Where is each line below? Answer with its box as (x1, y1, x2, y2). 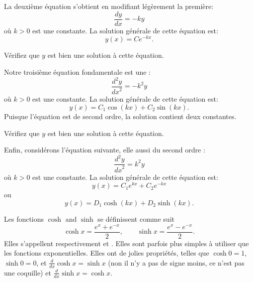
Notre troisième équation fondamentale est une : (4, 66, 151, 77)
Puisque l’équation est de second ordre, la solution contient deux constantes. (4, 111, 237, 122)
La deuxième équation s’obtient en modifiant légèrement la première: (4, 1, 214, 11)
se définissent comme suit (97, 213, 174, 224)
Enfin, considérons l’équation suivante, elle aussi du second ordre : (4, 144, 205, 155)
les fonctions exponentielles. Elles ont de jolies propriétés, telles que (4, 248, 209, 258)
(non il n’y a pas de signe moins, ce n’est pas (108, 257, 245, 268)
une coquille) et (4, 267, 51, 278)
